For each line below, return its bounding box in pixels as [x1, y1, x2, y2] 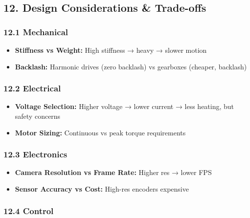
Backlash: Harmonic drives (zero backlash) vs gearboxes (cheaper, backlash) [15, 61, 247, 71]
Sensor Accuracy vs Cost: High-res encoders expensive [15, 184, 189, 194]
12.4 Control [3, 204, 54, 217]
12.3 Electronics [3, 148, 68, 160]
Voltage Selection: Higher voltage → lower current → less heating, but [15, 101, 234, 111]
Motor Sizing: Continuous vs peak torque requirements [15, 127, 186, 137]
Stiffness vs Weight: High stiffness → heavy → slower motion [15, 45, 207, 55]
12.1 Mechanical [3, 25, 68, 38]
